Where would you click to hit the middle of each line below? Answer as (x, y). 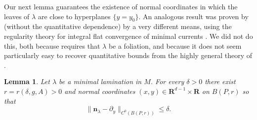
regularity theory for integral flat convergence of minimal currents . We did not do (128, 36)
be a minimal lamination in (100, 81)
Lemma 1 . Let (27, 81)
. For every (167, 81)
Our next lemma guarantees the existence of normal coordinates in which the (121, 6)
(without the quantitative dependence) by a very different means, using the (118, 26)
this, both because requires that (52, 45)
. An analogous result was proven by (193, 16)
